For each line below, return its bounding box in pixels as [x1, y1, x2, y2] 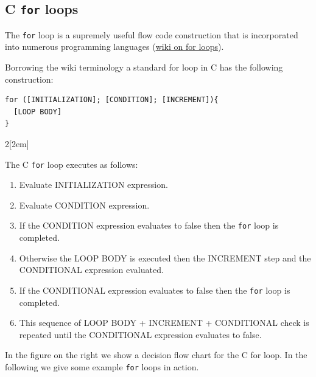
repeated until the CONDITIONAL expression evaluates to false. [19, 328, 262, 341]
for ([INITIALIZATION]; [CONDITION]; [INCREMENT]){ [5, 95, 219, 105]
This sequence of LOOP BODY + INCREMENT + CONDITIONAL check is [19, 316, 309, 329]
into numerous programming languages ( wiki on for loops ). [5, 40, 224, 53]
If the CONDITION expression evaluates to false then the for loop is [19, 219, 279, 232]
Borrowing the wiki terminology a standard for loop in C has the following [5, 61, 283, 74]
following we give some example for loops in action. [5, 360, 199, 373]
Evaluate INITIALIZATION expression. [19, 178, 168, 191]
